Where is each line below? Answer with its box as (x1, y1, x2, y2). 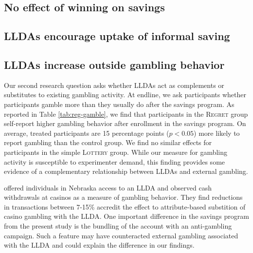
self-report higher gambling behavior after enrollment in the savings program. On (4, 118, 246, 128)
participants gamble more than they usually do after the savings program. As (4, 99, 235, 109)
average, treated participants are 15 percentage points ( (4, 127, 169, 138)
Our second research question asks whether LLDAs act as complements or (4, 80, 224, 90)
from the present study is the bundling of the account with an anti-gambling (4, 221, 232, 231)
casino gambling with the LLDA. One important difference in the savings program (4, 211, 249, 221)
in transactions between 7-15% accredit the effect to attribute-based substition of (4, 201, 246, 211)
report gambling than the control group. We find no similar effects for (4, 137, 212, 148)
